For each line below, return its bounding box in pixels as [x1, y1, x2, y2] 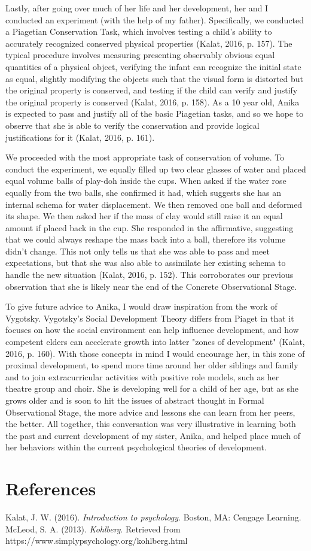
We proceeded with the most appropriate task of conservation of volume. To [5, 151, 285, 164]
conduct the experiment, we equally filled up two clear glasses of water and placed [5, 162, 306, 175]
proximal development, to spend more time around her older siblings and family [5, 359, 298, 371]
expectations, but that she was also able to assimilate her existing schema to [5, 256, 286, 269]
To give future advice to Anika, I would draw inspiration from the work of [5, 300, 278, 313]
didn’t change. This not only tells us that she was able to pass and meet [5, 244, 270, 257]
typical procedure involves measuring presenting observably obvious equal [5, 49, 275, 61]
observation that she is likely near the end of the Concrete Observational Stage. [5, 280, 297, 292]
